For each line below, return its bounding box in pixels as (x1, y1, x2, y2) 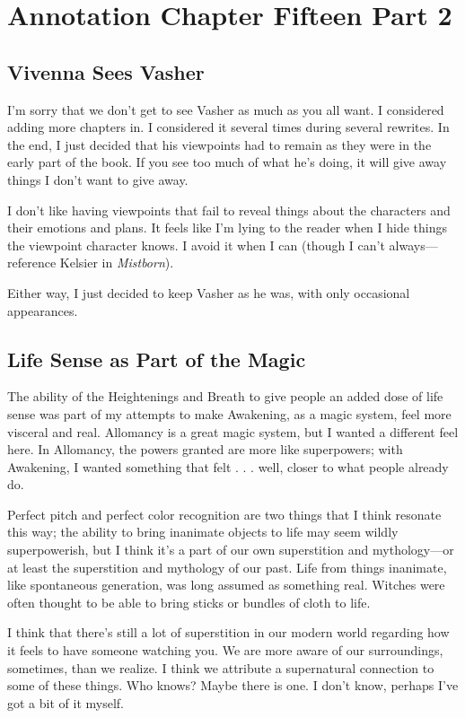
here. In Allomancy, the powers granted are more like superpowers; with (7, 440, 403, 459)
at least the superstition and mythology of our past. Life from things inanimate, (7, 557, 447, 576)
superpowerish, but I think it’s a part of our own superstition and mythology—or (7, 540, 454, 559)
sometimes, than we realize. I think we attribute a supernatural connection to (7, 658, 434, 677)
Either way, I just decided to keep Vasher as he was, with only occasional (7, 283, 410, 302)
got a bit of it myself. (7, 693, 124, 712)
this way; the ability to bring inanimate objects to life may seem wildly (7, 522, 399, 541)
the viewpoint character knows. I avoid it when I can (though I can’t (7, 235, 385, 254)
